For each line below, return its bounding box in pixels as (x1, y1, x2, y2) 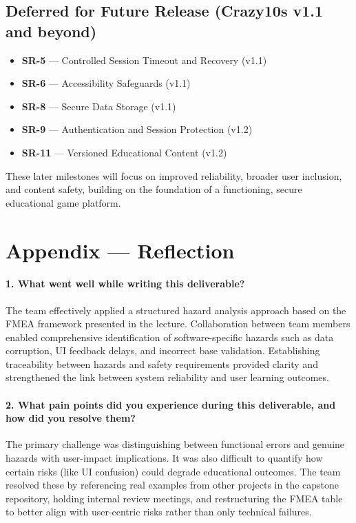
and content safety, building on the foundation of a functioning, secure (6, 182, 302, 196)
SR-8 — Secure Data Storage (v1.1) (21, 99, 176, 113)
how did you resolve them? (6, 411, 136, 425)
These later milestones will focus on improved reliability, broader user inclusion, (6, 168, 342, 183)
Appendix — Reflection (6, 236, 235, 264)
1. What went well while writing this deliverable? (6, 276, 245, 291)
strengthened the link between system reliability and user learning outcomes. (6, 370, 329, 384)
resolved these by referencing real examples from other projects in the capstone (6, 478, 339, 492)
